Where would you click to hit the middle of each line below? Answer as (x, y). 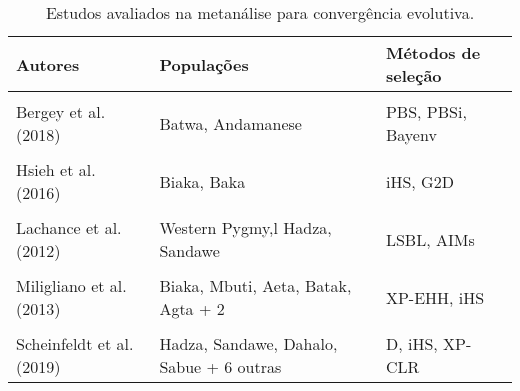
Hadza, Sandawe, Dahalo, (248, 343)
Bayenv (411, 134)
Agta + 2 (192, 308)
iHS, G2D (419, 181)
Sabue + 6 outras (220, 366)
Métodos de (433, 52)
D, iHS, (411, 343)
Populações (204, 64)
